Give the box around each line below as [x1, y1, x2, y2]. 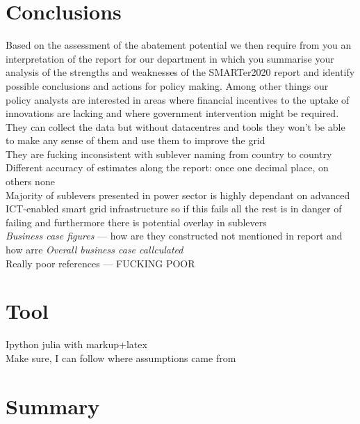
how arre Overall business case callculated [6, 242, 183, 257]
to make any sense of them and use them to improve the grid [6, 133, 265, 148]
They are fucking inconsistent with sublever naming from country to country [6, 146, 332, 161]
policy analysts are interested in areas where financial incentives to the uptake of [6, 92, 350, 107]
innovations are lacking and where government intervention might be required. [6, 106, 339, 120]
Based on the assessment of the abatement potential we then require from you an [6, 38, 352, 52]
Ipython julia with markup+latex [6, 337, 147, 352]
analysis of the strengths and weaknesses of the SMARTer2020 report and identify [6, 65, 355, 79]
